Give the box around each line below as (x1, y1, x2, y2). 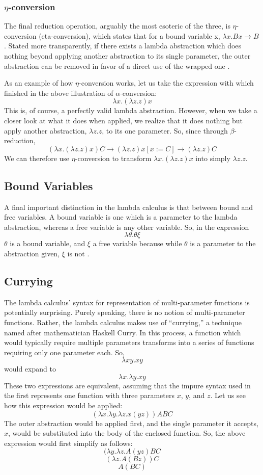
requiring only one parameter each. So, (4, 347, 125, 357)
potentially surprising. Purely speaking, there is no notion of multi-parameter (4, 307, 245, 318)
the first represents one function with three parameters (4, 390, 174, 401)
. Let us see (210, 390, 246, 401)
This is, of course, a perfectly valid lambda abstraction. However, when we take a (4, 105, 257, 116)
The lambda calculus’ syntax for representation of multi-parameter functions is (4, 297, 250, 307)
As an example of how (4, 77, 73, 88)
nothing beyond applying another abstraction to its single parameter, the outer (4, 50, 251, 61)
